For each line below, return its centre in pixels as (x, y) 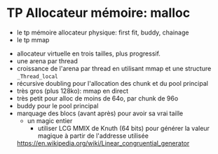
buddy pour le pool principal (57, 105)
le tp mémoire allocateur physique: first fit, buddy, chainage (103, 32)
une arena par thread (47, 60)
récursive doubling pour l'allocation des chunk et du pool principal (112, 83)
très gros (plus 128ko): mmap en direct (73, 91)
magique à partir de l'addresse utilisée (93, 136)
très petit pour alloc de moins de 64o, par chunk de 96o (97, 98)
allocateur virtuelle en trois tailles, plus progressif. (88, 53)
